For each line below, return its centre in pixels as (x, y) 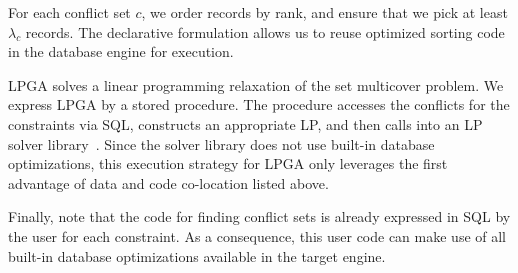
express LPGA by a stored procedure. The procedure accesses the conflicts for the (259, 104)
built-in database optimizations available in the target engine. (197, 255)
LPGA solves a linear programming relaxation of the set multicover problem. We (256, 84)
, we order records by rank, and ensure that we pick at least (324, 12)
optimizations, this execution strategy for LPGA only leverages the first (228, 163)
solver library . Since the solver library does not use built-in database (221, 143)
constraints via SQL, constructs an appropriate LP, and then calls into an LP (245, 123)
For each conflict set (69, 12)
